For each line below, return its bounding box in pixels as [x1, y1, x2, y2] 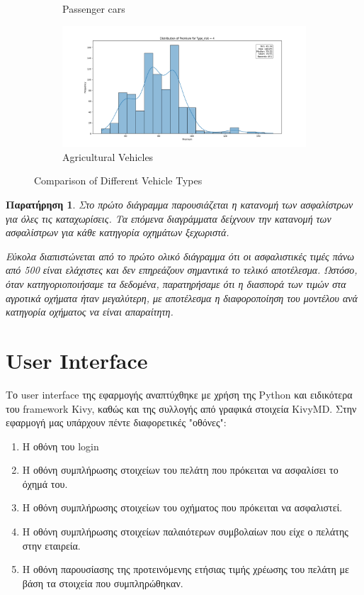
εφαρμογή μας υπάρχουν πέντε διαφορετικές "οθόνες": [6, 415, 227, 430]
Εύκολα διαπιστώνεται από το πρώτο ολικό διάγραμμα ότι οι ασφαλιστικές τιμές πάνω [6, 248, 355, 263]
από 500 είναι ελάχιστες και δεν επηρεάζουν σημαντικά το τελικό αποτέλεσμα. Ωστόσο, [6, 262, 358, 277]
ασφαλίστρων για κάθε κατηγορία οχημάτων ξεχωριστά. [6, 225, 229, 240]
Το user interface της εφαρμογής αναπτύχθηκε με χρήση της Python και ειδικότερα [6, 387, 353, 401]
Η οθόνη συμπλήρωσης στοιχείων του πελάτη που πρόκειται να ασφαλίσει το [22, 462, 339, 477]
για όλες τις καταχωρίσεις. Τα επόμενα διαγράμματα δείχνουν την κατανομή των [6, 211, 331, 226]
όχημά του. [22, 476, 68, 491]
